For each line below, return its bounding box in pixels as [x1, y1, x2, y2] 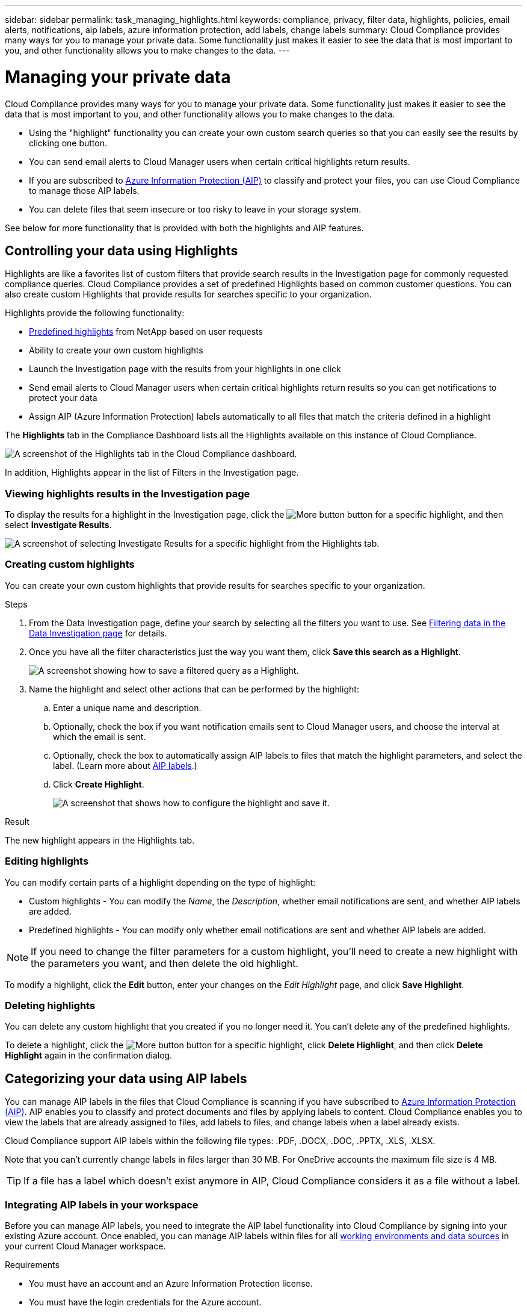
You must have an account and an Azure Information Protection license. [29, 1278, 313, 1289]
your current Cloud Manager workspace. [5, 1240, 166, 1251]
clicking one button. [29, 137, 107, 148]
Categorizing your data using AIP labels [5, 1071, 247, 1086]
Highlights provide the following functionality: [5, 308, 185, 319]
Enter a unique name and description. [53, 702, 202, 713]
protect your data [29, 393, 97, 403]
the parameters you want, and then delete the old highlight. [31, 957, 299, 969]
